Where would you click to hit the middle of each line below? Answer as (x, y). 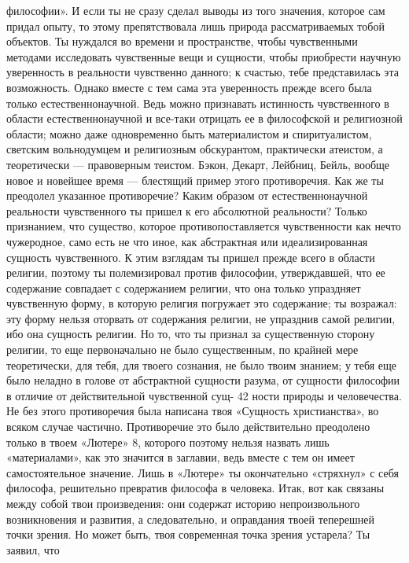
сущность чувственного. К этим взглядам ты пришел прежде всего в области (191, 257)
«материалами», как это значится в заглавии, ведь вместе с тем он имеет (181, 457)
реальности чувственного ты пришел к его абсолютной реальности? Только (187, 210)
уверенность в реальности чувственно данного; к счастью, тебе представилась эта (203, 72)
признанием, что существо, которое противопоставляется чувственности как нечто (204, 226)
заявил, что (33, 549)
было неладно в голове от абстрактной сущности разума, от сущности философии (203, 380)
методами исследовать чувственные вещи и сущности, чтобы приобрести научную (204, 56)
